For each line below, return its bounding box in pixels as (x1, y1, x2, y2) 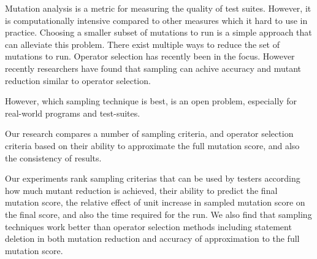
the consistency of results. (5, 151, 102, 164)
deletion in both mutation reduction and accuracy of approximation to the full (5, 232, 300, 245)
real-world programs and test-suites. (5, 106, 140, 119)
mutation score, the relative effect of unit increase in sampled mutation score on (5, 196, 305, 209)
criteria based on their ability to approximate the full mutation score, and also (5, 139, 300, 152)
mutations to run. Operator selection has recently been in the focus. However (5, 50, 295, 63)
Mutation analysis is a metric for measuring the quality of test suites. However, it (5, 2, 311, 14)
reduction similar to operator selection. (5, 74, 151, 87)
